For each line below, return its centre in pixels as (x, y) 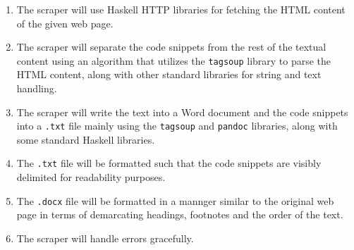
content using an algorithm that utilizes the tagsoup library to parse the (174, 60)
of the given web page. (65, 23)
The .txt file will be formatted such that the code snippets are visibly (169, 163)
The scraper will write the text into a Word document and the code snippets (182, 112)
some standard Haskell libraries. (86, 139)
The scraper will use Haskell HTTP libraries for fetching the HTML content (181, 9)
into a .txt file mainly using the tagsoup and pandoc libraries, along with (177, 126)
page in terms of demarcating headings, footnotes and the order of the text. (180, 214)
